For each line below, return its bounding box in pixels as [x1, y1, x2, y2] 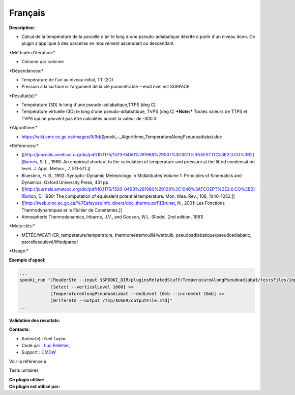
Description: [9, 25, 35, 31]
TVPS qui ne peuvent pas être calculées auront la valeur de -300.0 [21, 115, 157, 121]
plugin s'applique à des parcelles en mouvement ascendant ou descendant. [21, 40, 175, 46]
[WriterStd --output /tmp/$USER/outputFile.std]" [50, 298, 173, 303]
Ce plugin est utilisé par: [9, 383, 60, 389]
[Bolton [21, 193, 36, 199]
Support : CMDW [21, 349, 56, 355]
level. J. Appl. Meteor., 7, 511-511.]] [21, 166, 91, 172]
